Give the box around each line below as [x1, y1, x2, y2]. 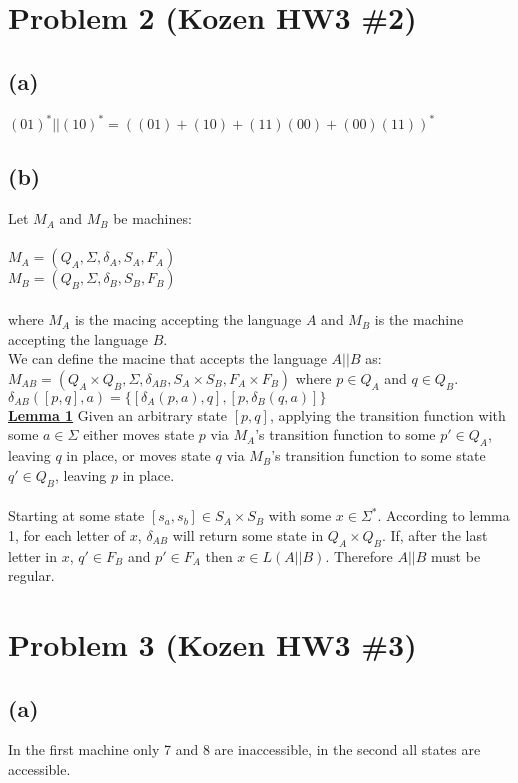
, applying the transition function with [269, 404, 506, 425]
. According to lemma [377, 505, 510, 526]
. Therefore [325, 545, 393, 566]
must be [431, 545, 481, 566]
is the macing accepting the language [74, 309, 302, 330]
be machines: [113, 208, 192, 229]
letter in [8, 545, 58, 566]
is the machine [374, 309, 464, 330]
